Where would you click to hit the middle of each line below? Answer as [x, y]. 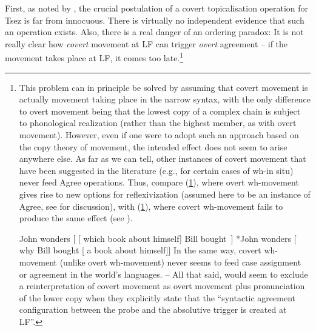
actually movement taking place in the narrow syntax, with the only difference [165, 99]
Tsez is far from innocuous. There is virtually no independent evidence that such [155, 20]
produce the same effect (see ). [76, 218]
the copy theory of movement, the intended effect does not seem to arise [153, 146]
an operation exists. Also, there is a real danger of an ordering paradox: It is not [154, 32]
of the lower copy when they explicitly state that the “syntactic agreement [157, 297]
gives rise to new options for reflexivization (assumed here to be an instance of [165, 194]
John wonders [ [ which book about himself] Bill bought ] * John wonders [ [158, 238]
